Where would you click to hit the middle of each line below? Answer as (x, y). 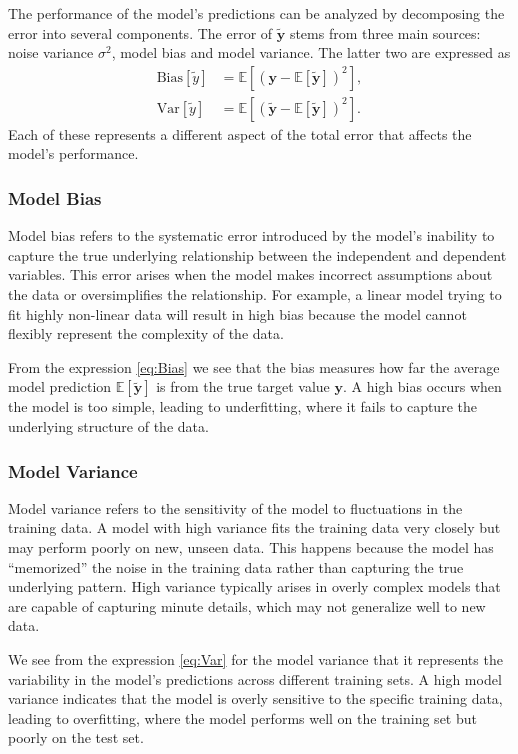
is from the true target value (243, 386)
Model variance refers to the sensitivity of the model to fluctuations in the (235, 507)
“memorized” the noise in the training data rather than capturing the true (236, 566)
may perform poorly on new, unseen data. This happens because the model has (251, 547)
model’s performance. (73, 153)
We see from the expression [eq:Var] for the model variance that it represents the (255, 658)
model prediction (60, 386)
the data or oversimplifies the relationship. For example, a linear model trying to (255, 294)
